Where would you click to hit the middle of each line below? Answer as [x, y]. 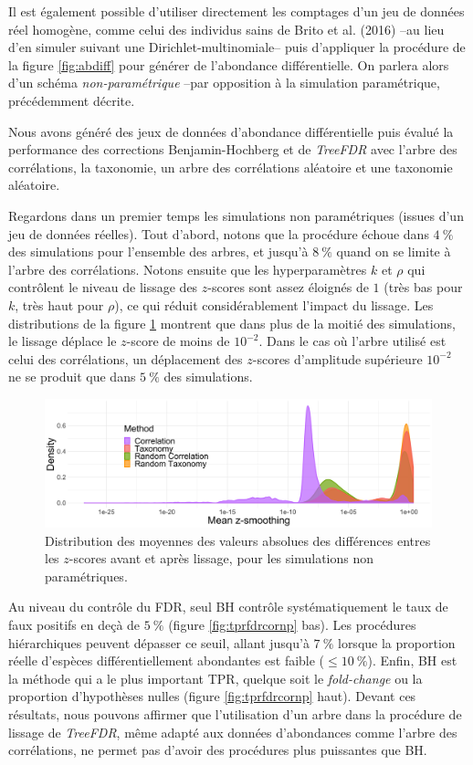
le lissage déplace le [63, 341]
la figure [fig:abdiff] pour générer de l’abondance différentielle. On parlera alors [229, 64]
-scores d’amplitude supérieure [337, 358]
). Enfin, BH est [412, 660]
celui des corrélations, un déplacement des [126, 358]
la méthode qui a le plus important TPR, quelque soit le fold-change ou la [215, 678]
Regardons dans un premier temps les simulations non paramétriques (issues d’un [236, 215]
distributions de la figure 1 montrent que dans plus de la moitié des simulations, [232, 323]
